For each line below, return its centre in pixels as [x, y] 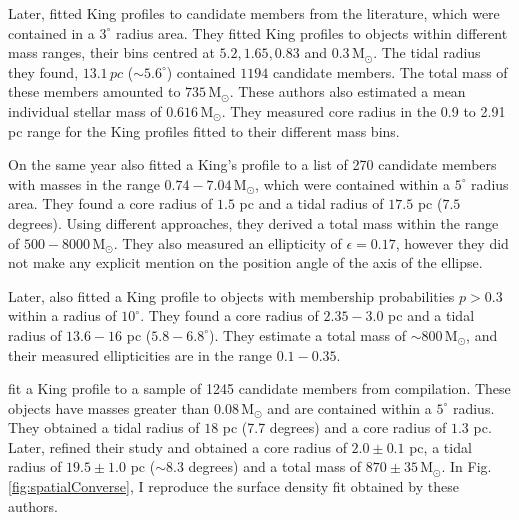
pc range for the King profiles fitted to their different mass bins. [204, 130]
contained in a [51, 32]
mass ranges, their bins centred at [111, 52]
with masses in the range [84, 183]
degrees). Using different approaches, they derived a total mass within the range [253, 222]
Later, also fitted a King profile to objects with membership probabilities [231, 295]
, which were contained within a [352, 183]
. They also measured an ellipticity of [227, 242]
